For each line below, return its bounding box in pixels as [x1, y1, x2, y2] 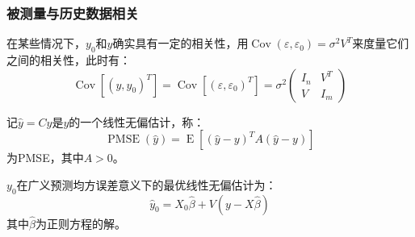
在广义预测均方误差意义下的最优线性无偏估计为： [16, 176, 277, 193]
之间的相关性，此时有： [6, 52, 131, 69]
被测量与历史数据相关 [6, 2, 139, 23]
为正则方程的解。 [35, 214, 126, 231]
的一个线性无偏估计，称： [69, 113, 205, 130]
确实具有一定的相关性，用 [112, 35, 249, 52]
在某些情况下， [6, 35, 86, 52]
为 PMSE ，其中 [6, 149, 84, 166]
